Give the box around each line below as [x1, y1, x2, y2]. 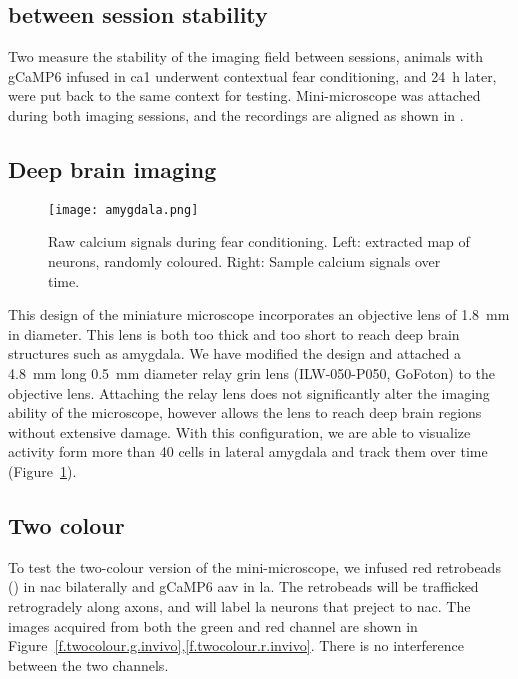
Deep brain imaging [8, 153, 217, 184]
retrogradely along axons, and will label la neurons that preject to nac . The [8, 595, 471, 616]
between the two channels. [8, 654, 169, 675]
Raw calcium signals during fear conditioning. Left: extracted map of [48, 231, 470, 252]
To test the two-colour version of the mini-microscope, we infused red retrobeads [8, 556, 501, 577]
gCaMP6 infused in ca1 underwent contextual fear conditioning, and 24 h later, [8, 65, 497, 86]
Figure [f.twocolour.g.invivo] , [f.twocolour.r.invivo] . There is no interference [8, 635, 465, 656]
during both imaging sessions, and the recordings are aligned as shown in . [8, 104, 464, 125]
